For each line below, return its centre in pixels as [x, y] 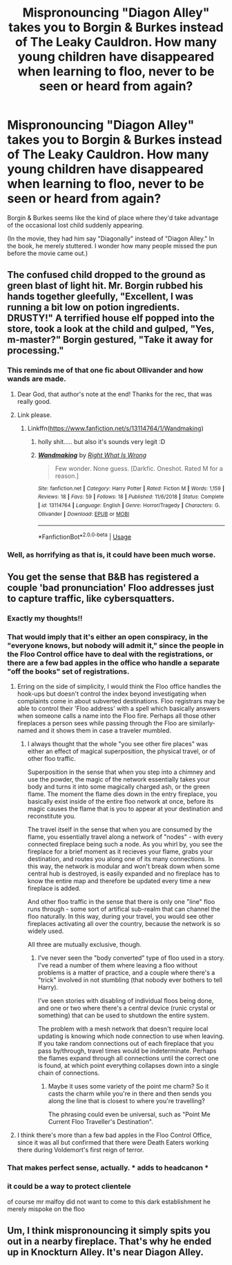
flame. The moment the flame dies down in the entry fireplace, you [122, 794]
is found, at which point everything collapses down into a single [128, 1066]
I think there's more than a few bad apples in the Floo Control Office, [115, 1135]
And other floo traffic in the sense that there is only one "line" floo [121, 902]
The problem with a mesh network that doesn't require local [123, 1029]
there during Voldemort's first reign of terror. [80, 1150]
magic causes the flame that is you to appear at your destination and [125, 809]
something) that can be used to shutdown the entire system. [123, 1015]
